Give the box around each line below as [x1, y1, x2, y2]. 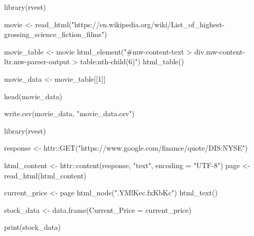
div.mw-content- [194, 46, 245, 57]
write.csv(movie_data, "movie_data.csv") [4, 108, 135, 119]
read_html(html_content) [4, 170, 87, 180]
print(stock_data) [4, 222, 61, 232]
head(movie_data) [4, 90, 63, 101]
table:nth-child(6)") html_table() [80, 56, 184, 67]
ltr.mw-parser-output [4, 56, 70, 67]
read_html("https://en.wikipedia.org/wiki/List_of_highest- [35, 19, 225, 29]
